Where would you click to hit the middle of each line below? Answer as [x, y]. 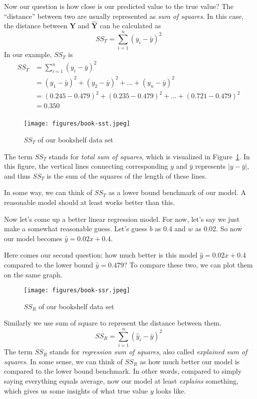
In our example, [28, 54]
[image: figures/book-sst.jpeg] [77, 124]
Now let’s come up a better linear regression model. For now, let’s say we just [122, 219]
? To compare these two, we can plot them [188, 264]
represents [210, 166]
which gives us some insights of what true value [76, 390]
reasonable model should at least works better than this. [90, 202]
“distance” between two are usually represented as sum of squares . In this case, [124, 16]
